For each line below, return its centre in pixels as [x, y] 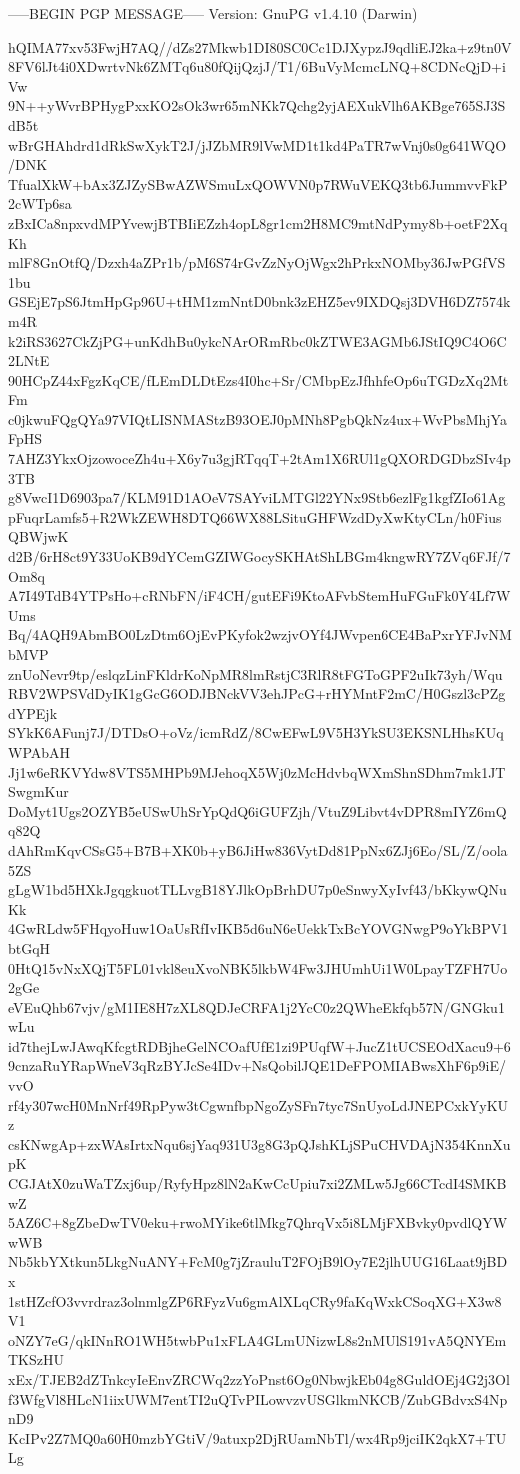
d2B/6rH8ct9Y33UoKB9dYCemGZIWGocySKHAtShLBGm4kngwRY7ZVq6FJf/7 [259, 556]
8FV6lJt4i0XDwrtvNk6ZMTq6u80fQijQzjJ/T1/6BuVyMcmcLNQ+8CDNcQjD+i [257, 66]
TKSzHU [36, 1359]
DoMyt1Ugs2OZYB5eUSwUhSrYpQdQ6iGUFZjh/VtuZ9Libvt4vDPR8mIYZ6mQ [257, 810]
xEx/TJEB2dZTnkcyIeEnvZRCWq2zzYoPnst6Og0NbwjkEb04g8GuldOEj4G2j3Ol [259, 1378]
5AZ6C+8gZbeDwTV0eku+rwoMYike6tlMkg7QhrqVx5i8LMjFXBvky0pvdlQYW [258, 1222]
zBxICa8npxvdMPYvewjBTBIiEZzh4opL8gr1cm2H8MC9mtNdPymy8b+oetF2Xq [258, 222]
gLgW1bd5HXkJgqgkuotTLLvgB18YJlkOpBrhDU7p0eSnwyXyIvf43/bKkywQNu [257, 889]
